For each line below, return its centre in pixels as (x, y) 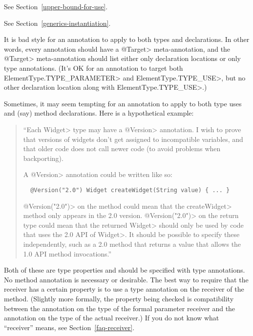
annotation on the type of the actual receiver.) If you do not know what (112, 318)
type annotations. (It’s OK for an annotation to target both (94, 68)
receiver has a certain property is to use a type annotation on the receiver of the (124, 289)
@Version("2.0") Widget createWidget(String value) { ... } (130, 190)
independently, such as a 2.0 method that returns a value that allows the (132, 244)
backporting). (43, 158)
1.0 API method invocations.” (67, 253)
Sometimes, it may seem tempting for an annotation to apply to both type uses (123, 103)
